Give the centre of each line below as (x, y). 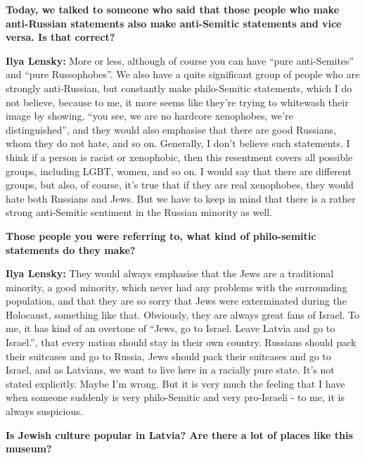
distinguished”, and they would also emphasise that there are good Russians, (171, 129)
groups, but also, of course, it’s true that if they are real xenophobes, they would (180, 185)
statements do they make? (71, 249)
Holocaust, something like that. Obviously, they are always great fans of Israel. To (183, 314)
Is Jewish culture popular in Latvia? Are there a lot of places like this (179, 434)
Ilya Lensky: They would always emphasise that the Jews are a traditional (170, 273)
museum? (29, 449)
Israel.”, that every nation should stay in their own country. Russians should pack (181, 342)
